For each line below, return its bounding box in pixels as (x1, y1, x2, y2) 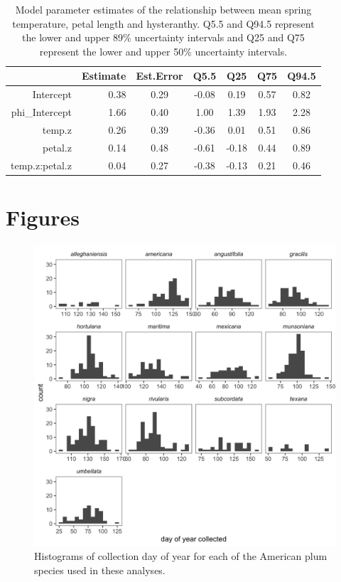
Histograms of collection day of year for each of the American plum (34, 549, 328, 564)
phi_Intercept (11, 105, 72, 120)
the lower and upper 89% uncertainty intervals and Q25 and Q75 (22, 30, 305, 45)
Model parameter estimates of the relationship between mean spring (15, 2, 312, 16)
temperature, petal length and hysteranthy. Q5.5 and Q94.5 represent (12, 16, 315, 31)
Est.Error (136, 68, 183, 83)
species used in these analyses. (34, 563, 166, 577)
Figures (6, 202, 80, 231)
